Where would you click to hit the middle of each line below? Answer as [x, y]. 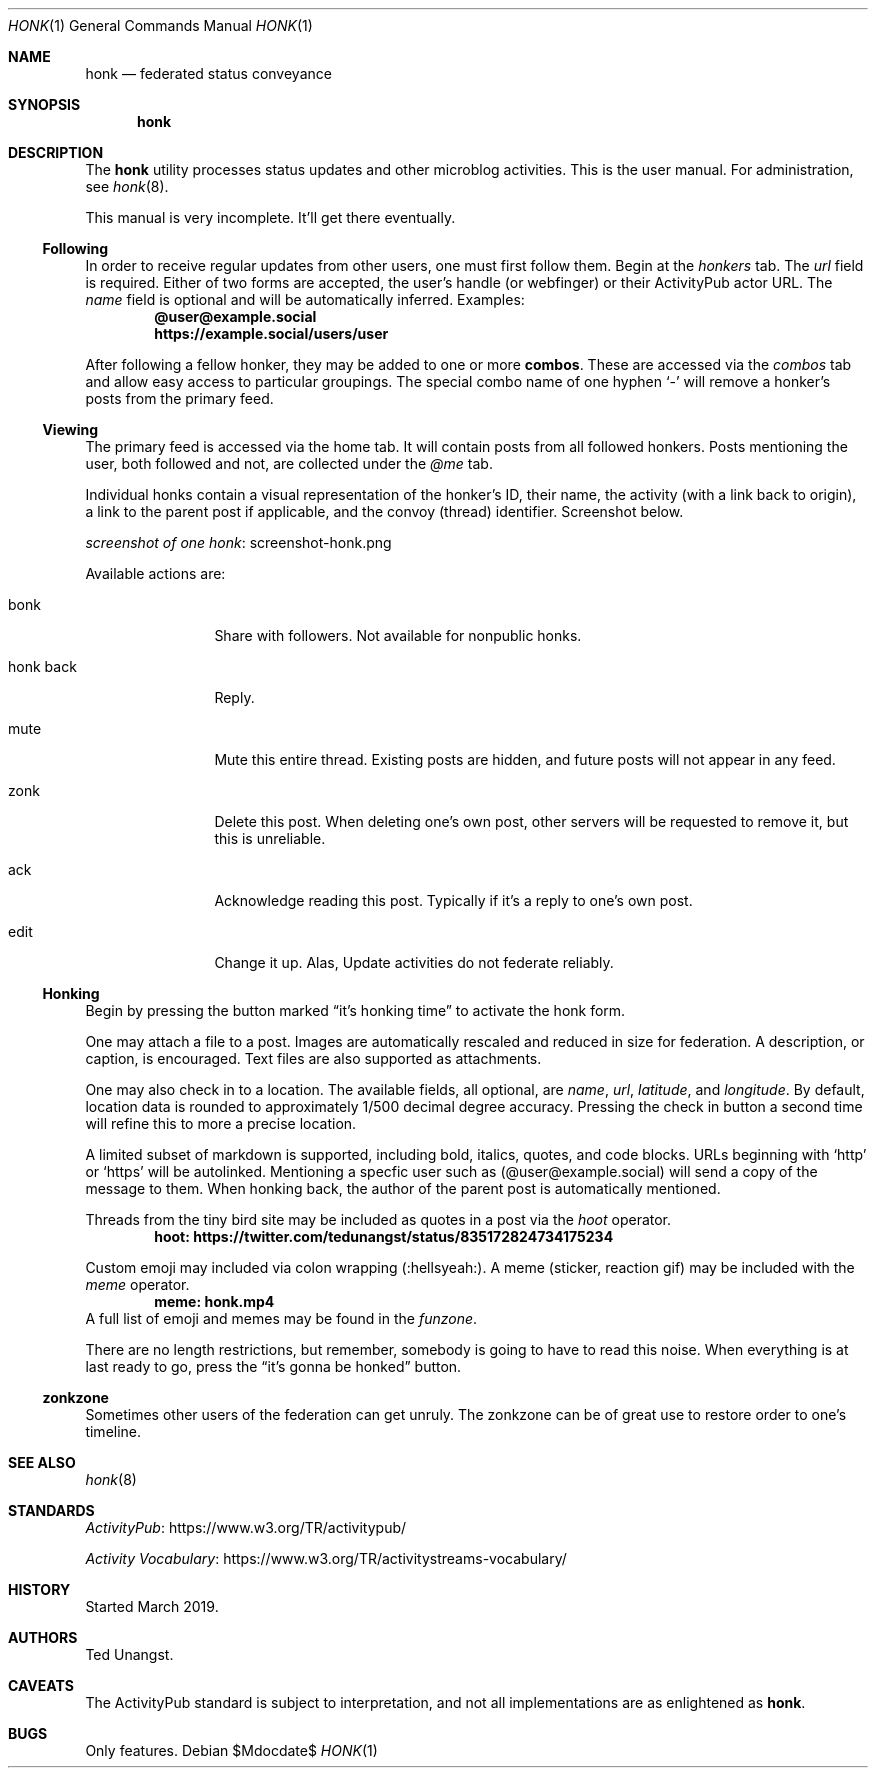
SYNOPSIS [44, 104]
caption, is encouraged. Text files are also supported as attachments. [313, 1058]
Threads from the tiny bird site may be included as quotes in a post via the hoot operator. [378, 1219]
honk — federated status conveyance [208, 73]
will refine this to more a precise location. [221, 1123]
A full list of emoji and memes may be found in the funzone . [281, 1318]
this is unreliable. [270, 838]
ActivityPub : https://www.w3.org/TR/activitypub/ [246, 1527]
